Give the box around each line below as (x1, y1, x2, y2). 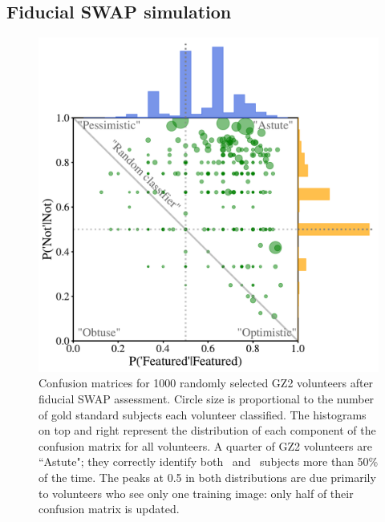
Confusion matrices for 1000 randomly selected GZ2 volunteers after (38, 374, 374, 391)
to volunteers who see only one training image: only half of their (38, 484, 354, 501)
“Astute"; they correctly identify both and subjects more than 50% (38, 453, 379, 470)
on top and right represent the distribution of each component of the (38, 422, 376, 439)
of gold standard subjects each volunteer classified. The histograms (38, 406, 367, 423)
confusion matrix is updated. (38, 500, 180, 517)
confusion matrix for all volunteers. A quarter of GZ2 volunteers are (38, 437, 372, 454)
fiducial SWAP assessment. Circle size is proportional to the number (38, 390, 375, 407)
